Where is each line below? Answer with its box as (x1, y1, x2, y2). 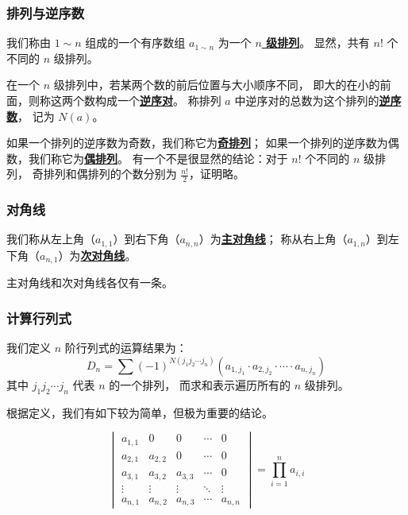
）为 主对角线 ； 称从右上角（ (198, 230, 348, 247)
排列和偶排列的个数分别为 (43, 165, 177, 182)
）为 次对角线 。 (58, 246, 137, 263)
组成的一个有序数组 (85, 34, 186, 51)
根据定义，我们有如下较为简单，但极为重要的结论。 (6, 404, 273, 420)
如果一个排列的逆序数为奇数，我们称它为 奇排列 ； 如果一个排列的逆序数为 (6, 134, 388, 151)
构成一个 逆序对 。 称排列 (94, 92, 221, 108)
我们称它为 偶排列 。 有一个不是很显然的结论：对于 (28, 149, 288, 166)
